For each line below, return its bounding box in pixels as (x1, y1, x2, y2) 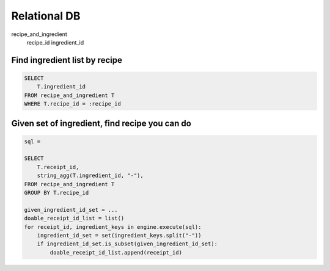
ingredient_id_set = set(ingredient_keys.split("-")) (37, 232, 202, 239)
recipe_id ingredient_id (26, 38, 84, 46)
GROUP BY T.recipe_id (24, 189, 89, 197)
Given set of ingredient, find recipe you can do (11, 118, 192, 128)
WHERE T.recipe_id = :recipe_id (24, 101, 122, 107)
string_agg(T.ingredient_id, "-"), (37, 172, 144, 179)
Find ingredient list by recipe (11, 55, 122, 65)
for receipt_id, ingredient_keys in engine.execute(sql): (24, 223, 202, 230)
